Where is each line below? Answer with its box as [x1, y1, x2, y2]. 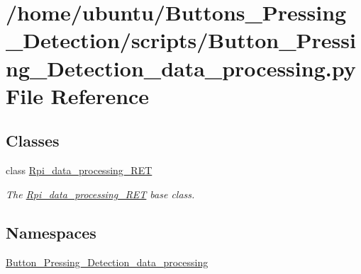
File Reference [6, 81, 150, 110]
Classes [6, 130, 60, 152]
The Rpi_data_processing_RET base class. [6, 186, 195, 201]
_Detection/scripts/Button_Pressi [6, 25, 356, 55]
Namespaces [6, 221, 96, 243]
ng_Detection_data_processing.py [6, 53, 356, 82]
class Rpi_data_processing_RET [6, 163, 152, 178]
